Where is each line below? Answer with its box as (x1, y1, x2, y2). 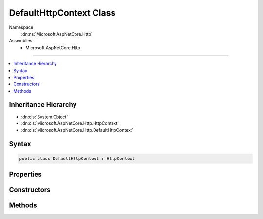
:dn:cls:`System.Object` (21, 114, 68, 119)
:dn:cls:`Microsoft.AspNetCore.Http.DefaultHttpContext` (21, 127, 134, 133)
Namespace (9, 24, 34, 30)
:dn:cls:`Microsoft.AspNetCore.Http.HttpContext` (21, 120, 119, 126)
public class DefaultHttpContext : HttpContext (19, 156, 135, 161)
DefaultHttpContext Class (9, 7, 116, 18)
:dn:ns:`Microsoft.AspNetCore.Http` (21, 31, 93, 37)
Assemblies (9, 38, 33, 44)
